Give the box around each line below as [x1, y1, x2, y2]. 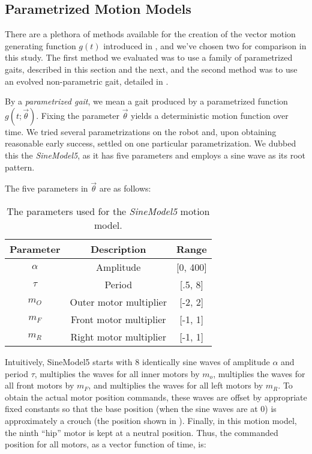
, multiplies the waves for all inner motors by [34, 367, 200, 380]
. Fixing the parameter [36, 109, 119, 121]
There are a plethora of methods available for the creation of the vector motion [5, 28, 296, 40]
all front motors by [5, 379, 74, 392]
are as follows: [99, 182, 151, 195]
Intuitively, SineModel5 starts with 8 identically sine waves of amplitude [5, 355, 270, 368]
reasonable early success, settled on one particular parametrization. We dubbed [5, 137, 296, 150]
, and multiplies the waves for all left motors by [88, 379, 263, 392]
